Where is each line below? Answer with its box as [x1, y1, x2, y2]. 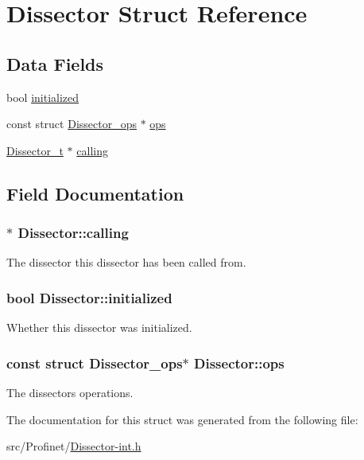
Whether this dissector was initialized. [6, 319, 192, 336]
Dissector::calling [17, 223, 129, 243]
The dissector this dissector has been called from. [6, 254, 246, 271]
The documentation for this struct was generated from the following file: [6, 411, 358, 427]
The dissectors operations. [6, 384, 134, 400]
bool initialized [6, 88, 79, 105]
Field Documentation [6, 181, 184, 205]
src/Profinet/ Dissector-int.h [6, 438, 141, 454]
